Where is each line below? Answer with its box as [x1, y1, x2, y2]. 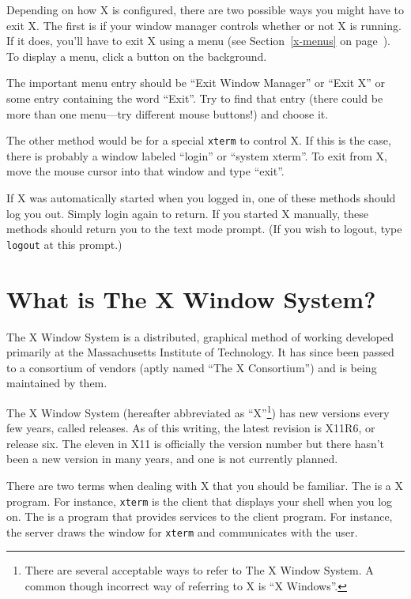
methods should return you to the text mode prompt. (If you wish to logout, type [6, 220, 402, 237]
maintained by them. [6, 375, 107, 391]
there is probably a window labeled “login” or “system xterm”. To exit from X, [6, 147, 387, 164]
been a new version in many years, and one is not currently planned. [6, 450, 338, 467]
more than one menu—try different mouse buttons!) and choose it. [6, 105, 329, 122]
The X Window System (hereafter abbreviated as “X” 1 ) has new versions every [6, 401, 390, 420]
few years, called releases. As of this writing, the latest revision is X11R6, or [6, 420, 375, 436]
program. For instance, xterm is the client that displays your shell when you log [6, 492, 393, 509]
